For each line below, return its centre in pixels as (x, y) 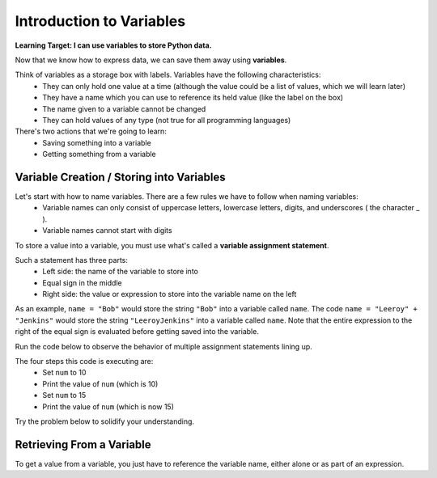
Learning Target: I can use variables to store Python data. (113, 45)
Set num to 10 (64, 373)
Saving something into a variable (97, 142)
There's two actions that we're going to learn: (91, 131)
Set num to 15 (64, 396)
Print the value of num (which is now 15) (108, 406)
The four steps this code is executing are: (84, 362)
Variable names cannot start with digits (108, 231)
